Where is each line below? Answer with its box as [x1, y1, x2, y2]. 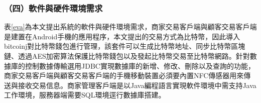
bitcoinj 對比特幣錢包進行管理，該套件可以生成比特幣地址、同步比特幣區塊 [4, 41, 245, 51]
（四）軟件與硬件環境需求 [4, 1, 103, 14]
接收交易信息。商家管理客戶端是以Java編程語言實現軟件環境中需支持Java [18, 80, 256, 90]
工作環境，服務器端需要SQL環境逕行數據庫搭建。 [4, 90, 166, 100]
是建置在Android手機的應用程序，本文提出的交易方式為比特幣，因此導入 [4, 31, 240, 41]
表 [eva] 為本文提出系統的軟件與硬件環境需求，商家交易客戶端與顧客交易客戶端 [4, 21, 257, 32]
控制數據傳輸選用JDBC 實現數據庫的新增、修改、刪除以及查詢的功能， [25, 60, 255, 71]
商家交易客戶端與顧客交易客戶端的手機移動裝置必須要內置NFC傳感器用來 [4, 70, 244, 81]
